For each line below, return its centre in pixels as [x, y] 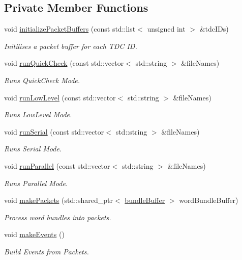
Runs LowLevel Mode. [38, 114]
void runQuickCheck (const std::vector [64, 63]
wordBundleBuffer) [209, 200]
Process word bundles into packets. [58, 217]
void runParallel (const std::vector [57, 165]
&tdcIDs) [214, 29]
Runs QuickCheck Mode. [42, 80]
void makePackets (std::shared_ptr [59, 200]
